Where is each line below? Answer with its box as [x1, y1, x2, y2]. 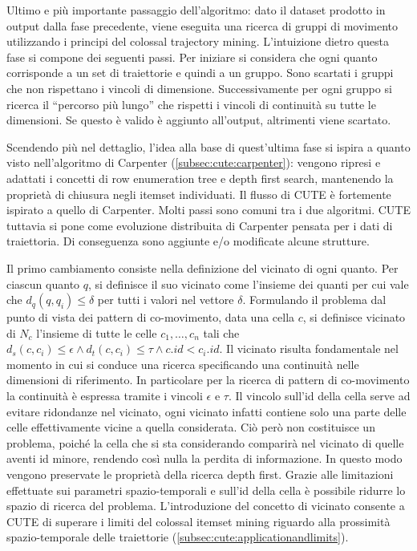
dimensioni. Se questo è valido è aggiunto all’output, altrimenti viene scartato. [6, 111, 391, 128]
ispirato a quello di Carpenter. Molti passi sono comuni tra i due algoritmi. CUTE [6, 201, 411, 218]
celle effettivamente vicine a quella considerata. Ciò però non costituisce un [6, 419, 375, 436]
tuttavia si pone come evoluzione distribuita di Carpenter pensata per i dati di [6, 217, 393, 233]
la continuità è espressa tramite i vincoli [6, 387, 203, 404]
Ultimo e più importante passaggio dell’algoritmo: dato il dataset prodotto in [6, 2, 386, 18]
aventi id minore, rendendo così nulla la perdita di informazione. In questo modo [6, 450, 403, 467]
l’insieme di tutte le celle [36, 324, 157, 341]
